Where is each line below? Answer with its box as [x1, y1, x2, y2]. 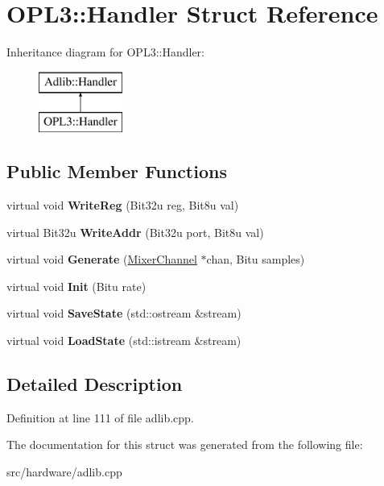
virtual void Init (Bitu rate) [6, 277, 147, 294]
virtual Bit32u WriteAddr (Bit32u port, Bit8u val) [6, 223, 264, 240]
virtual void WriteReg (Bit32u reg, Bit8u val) [6, 197, 239, 214]
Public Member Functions [6, 159, 227, 184]
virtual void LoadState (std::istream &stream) [6, 332, 242, 349]
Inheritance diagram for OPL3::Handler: [6, 44, 204, 60]
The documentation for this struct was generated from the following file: [6, 436, 363, 453]
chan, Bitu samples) [206, 251, 305, 268]
